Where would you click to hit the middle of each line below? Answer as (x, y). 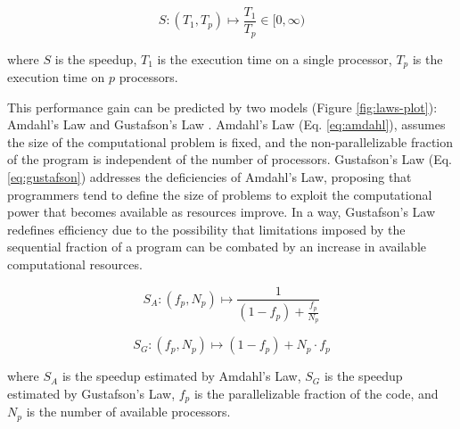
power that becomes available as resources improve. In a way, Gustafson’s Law (222, 212)
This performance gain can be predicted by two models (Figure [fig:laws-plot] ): (222, 107)
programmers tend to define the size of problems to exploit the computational (220, 194)
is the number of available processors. (128, 412)
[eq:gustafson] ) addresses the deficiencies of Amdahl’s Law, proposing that (209, 176)
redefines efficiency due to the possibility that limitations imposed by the (206, 229)
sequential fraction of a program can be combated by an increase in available (217, 247)
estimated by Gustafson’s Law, (91, 393)
